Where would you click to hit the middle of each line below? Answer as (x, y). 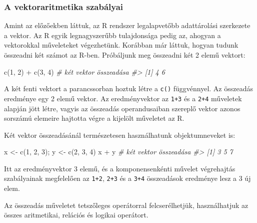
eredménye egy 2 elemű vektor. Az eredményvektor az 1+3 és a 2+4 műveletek (123, 98)
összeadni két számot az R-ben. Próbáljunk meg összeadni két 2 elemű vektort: (125, 55)
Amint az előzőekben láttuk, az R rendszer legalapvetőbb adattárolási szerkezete (127, 25)
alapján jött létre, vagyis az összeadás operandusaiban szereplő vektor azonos (122, 108)
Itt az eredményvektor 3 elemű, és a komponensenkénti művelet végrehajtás (120, 168)
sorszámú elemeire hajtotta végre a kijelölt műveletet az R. (94, 118)
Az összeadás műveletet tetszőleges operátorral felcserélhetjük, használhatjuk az (126, 205)
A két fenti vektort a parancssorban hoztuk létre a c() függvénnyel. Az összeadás (128, 88)
